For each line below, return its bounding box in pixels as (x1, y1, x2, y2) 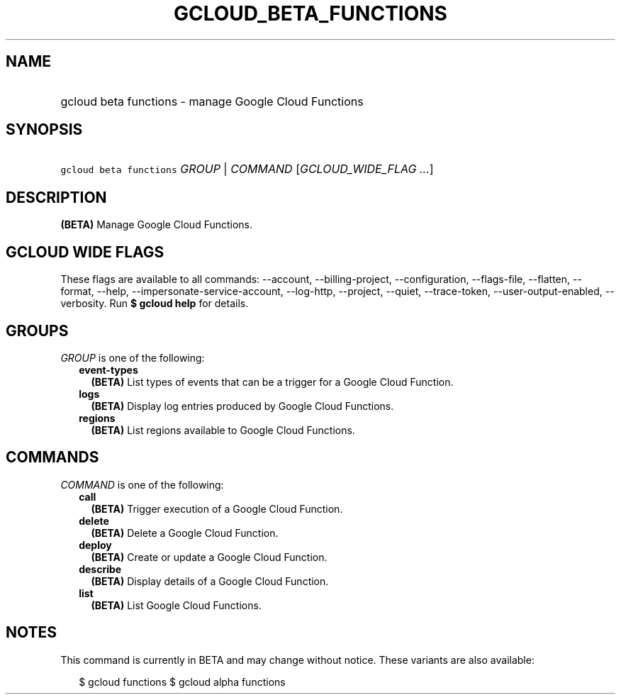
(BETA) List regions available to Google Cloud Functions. (91, 423, 355, 436)
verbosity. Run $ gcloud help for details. (60, 297, 249, 310)
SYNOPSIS (6, 121, 83, 139)
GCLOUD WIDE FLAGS (6, 243, 164, 261)
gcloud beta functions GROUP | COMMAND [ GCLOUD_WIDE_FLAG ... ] (60, 162, 434, 177)
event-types (79, 363, 138, 376)
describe (79, 562, 122, 575)
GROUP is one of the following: (60, 351, 205, 364)
